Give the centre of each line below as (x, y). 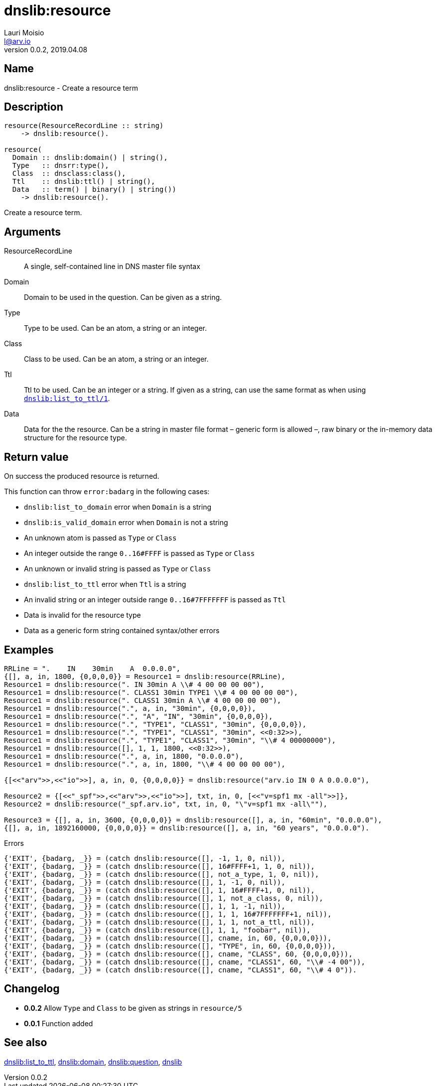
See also (26, 1043)
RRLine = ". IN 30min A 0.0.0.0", (92, 668)
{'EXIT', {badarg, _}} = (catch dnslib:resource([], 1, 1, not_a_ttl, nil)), (159, 922)
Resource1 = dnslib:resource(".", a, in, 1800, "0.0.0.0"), (124, 756)
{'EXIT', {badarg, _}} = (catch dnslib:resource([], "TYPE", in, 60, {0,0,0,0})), (170, 946)
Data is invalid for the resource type (82, 615)
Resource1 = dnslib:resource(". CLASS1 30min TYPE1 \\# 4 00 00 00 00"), (151, 692)
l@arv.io (17, 41)
